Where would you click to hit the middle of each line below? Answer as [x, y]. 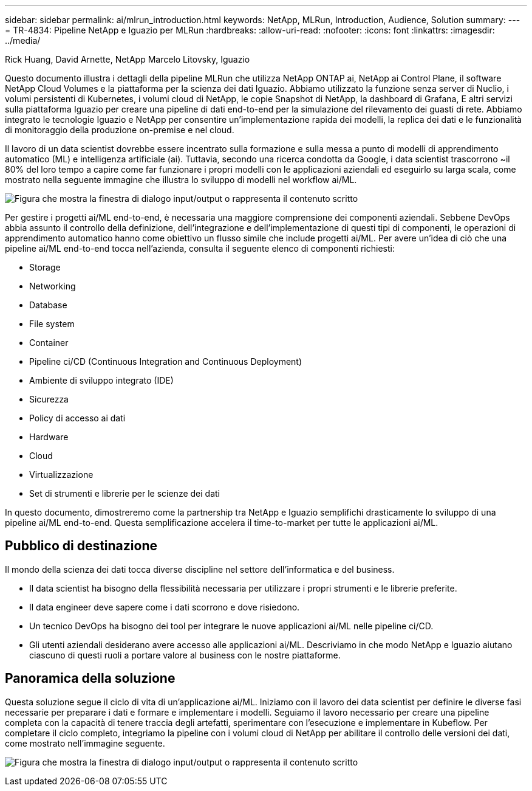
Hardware [49, 437]
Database [48, 305]
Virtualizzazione [61, 475]
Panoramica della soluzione [90, 679]
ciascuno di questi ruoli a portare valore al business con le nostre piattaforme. [185, 655]
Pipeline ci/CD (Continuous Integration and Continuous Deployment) [166, 361]
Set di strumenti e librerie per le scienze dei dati [124, 493]
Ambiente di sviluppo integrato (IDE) [101, 380]
